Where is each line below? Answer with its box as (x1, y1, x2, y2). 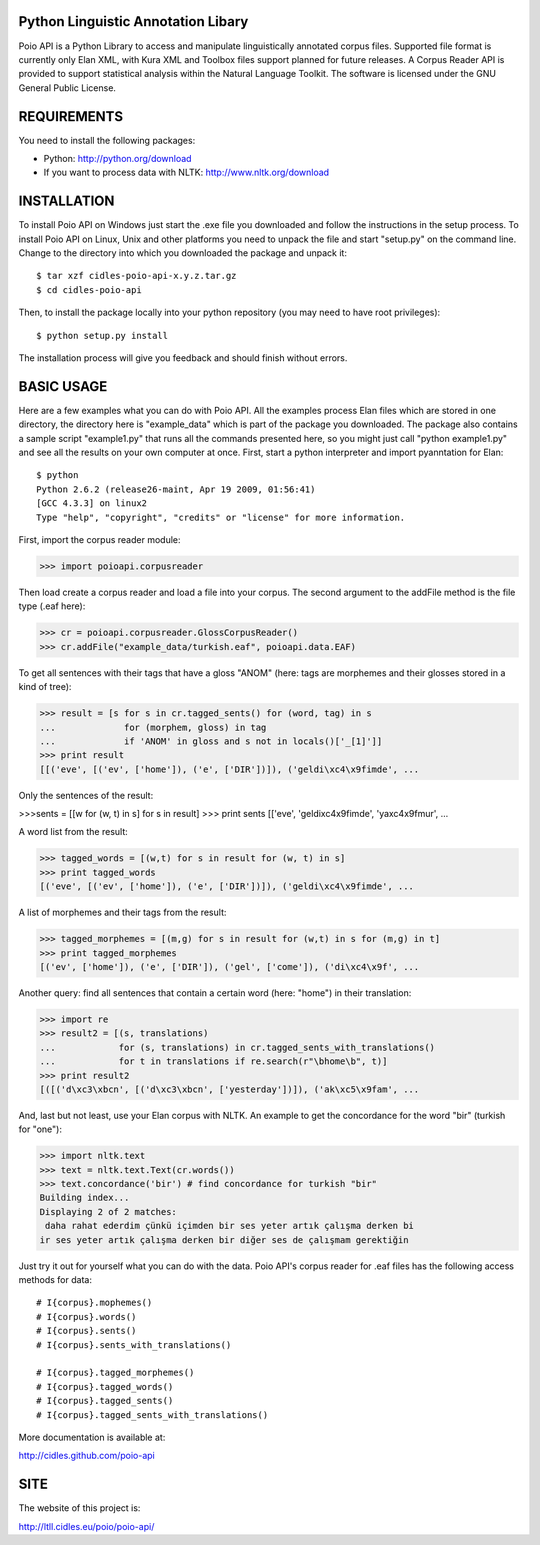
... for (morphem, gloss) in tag (39, 721, 267, 733)
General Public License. (18, 81, 117, 94)
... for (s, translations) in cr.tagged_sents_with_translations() (39, 1041, 435, 1053)
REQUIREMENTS (18, 108, 124, 125)
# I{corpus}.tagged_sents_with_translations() (36, 1409, 269, 1420)
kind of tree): (18, 681, 72, 693)
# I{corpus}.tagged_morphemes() (36, 1367, 195, 1379)
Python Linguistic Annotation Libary (18, 13, 249, 30)
